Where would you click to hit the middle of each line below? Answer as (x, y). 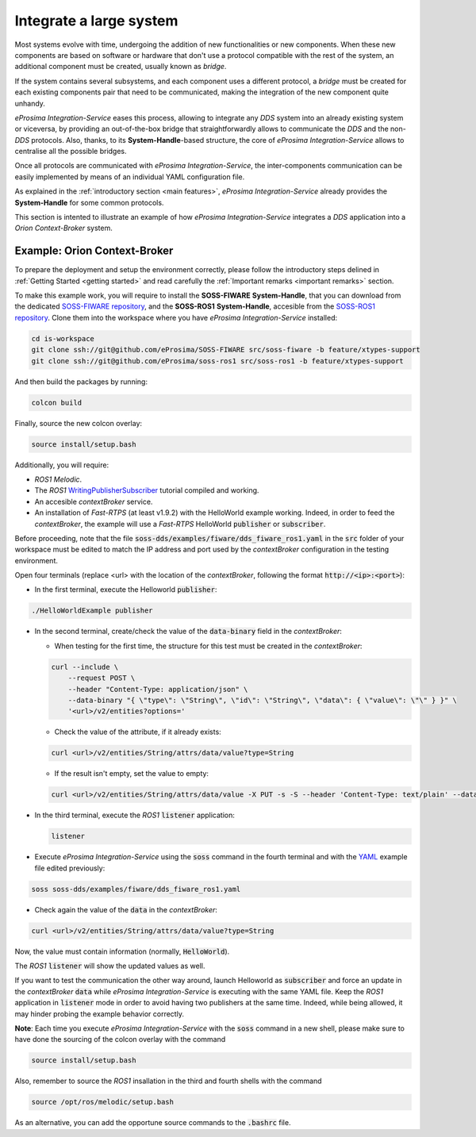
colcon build (57, 402)
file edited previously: (70, 868)
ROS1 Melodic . (58, 479)
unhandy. (30, 103)
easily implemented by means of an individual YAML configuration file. (130, 177)
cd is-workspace (63, 338)
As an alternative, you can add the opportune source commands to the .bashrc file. (153, 1123)
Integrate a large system (96, 21)
